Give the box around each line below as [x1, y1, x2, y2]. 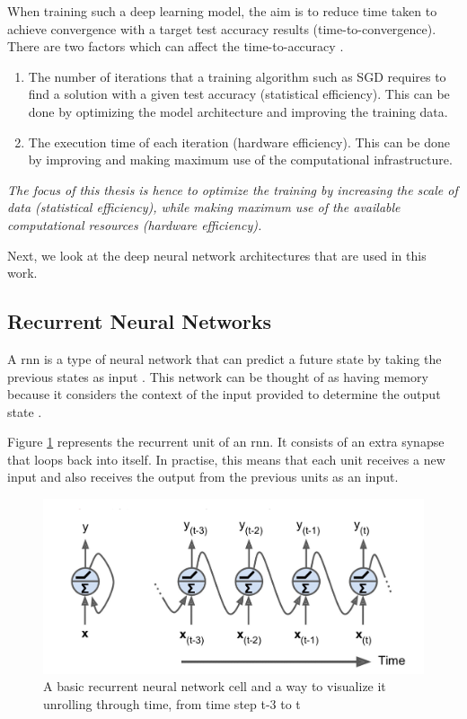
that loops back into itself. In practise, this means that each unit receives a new [7, 449, 445, 468]
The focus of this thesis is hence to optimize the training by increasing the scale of [7, 180, 458, 199]
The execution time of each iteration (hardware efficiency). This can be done [28, 132, 450, 151]
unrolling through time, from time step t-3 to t [43, 695, 301, 714]
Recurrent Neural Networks [7, 307, 272, 335]
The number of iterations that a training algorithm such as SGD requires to [28, 67, 446, 85]
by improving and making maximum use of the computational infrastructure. [28, 150, 453, 169]
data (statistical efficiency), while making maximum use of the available [7, 198, 401, 217]
